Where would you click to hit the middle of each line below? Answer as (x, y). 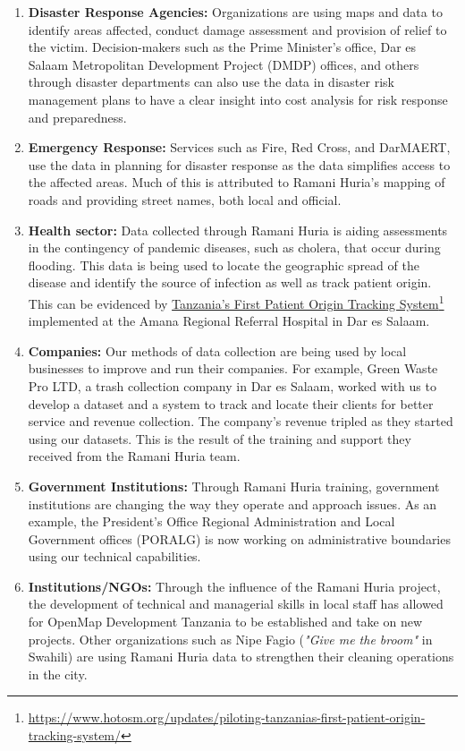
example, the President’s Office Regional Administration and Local (211, 521)
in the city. (58, 674)
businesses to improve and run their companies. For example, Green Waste (233, 368)
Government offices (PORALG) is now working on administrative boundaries (239, 538)
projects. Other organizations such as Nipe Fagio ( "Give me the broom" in (230, 639)
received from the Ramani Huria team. (134, 456)
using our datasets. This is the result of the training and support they (220, 438)
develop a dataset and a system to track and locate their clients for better (231, 403)
